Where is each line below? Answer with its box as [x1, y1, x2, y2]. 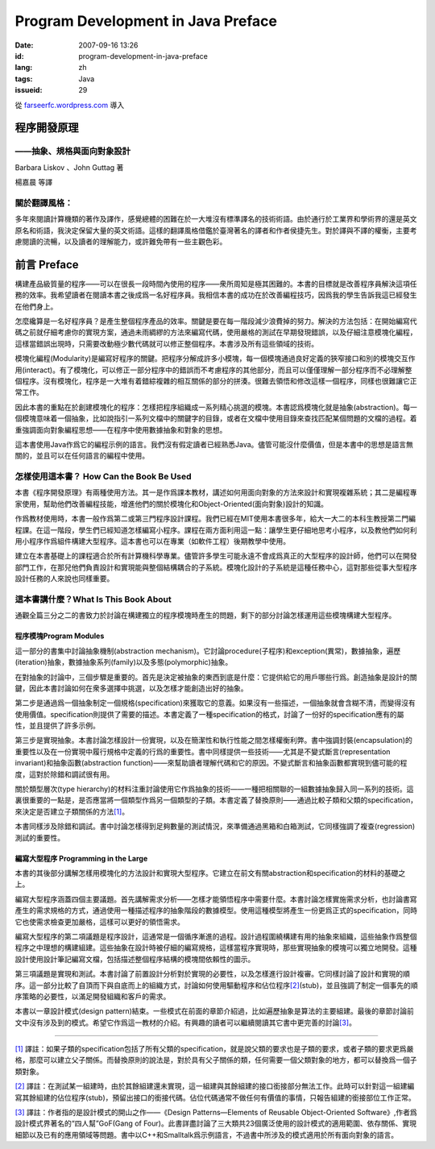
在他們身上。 [14, 301, 58, 311]
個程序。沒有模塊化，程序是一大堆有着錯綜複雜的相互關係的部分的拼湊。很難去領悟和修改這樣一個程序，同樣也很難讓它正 [14, 376, 417, 386]
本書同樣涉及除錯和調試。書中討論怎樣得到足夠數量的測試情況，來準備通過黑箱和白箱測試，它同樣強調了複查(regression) [14, 822, 416, 832]
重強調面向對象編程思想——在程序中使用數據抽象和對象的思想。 [14, 425, 227, 434]
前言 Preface [14, 258, 80, 272]
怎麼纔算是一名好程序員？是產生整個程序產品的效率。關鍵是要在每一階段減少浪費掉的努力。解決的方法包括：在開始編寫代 [14, 317, 417, 326]
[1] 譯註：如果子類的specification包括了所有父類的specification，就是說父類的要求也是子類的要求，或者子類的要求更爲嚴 [14, 1044, 414, 1054]
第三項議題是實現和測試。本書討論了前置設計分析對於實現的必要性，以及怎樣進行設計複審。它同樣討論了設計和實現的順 [14, 969, 410, 979]
